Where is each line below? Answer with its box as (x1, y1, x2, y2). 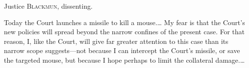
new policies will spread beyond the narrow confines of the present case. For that (4, 27, 245, 37)
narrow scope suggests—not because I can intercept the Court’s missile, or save (4, 45, 240, 55)
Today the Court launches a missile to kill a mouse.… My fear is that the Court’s (4, 17, 245, 27)
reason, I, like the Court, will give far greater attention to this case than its (4, 36, 229, 46)
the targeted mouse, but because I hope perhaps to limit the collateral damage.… (4, 54, 245, 65)
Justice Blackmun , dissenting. (4, 1, 93, 11)
